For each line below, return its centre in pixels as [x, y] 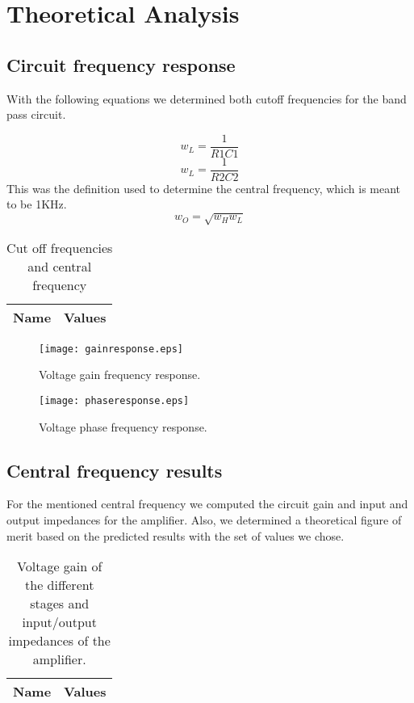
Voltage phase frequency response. [123, 426]
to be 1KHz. [37, 204]
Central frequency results [115, 470]
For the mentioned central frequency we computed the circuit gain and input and [207, 504]
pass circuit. [36, 114]
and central [60, 266]
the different [60, 585]
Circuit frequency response [121, 64]
